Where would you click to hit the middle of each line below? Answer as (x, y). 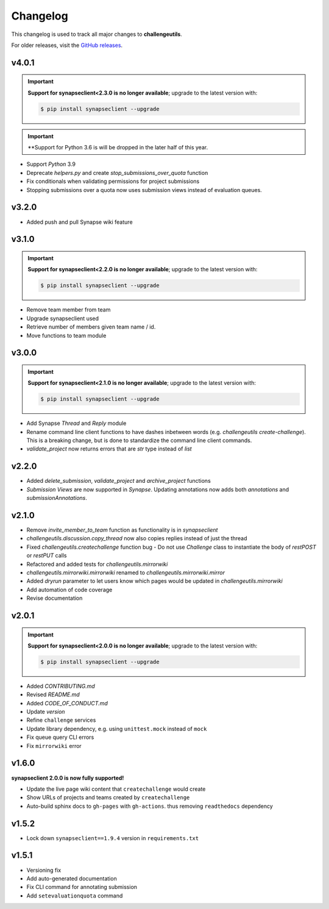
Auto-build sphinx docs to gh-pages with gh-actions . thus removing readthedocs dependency (150, 806)
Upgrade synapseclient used (63, 318)
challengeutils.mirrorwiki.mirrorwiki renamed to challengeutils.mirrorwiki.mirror (126, 572)
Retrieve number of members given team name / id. (91, 327)
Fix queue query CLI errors (60, 737)
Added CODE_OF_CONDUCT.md (67, 703)
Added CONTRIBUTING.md (61, 686)
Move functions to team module (66, 335)
